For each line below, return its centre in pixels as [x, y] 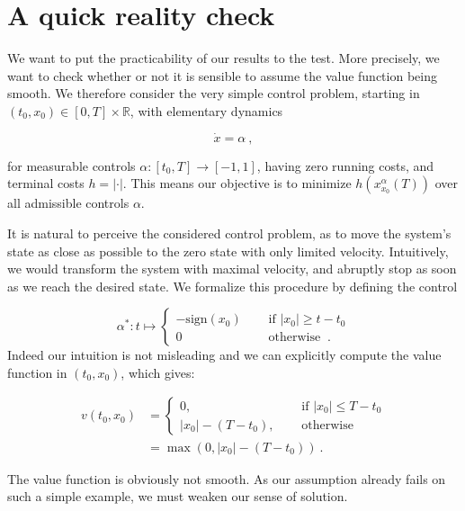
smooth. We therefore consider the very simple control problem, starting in [214, 93]
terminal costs [46, 183]
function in [37, 372]
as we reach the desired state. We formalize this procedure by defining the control [232, 286]
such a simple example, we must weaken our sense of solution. [178, 496]
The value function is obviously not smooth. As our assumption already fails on [227, 478]
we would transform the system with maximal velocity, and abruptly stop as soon [232, 269]
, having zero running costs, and [345, 165]
